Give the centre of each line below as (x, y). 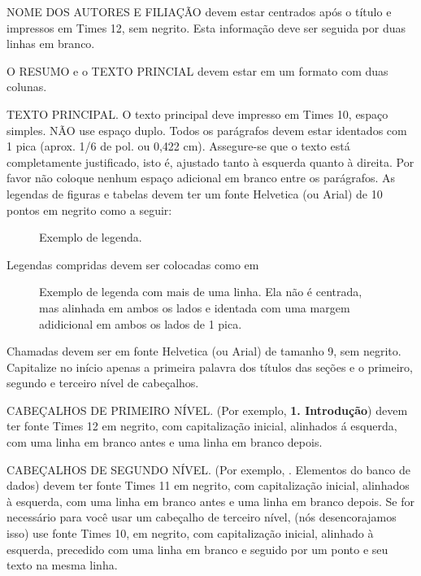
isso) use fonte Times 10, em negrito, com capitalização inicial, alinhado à (190, 533)
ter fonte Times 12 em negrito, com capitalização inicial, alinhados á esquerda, (202, 426)
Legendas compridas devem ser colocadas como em (133, 264)
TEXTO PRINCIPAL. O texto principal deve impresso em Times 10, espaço (197, 113)
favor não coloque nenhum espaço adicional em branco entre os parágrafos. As (201, 178)
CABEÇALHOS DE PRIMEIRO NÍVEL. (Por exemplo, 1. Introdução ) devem (207, 410)
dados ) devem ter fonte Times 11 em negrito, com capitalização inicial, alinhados (208, 485)
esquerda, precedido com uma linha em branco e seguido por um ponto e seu (197, 549)
